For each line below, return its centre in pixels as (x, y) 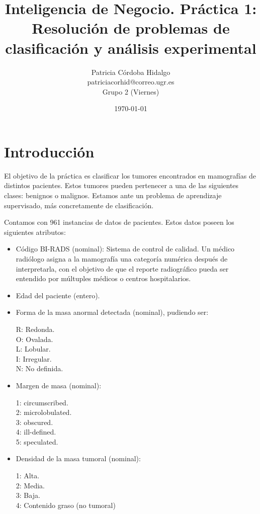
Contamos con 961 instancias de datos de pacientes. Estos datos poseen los (119, 222)
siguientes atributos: (35, 232)
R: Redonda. (35, 329)
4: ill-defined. (36, 432)
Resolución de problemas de (131, 28)
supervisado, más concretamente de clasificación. (79, 205)
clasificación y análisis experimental (131, 48)
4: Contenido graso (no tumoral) (66, 505)
